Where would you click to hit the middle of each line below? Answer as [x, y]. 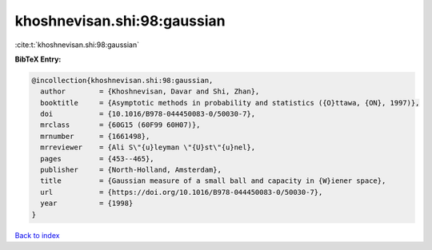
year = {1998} [87, 203]
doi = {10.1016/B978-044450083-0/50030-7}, [148, 114]
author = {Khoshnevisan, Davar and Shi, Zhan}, [150, 91]
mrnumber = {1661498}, [95, 136]
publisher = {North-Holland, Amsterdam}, [131, 170]
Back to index [37, 235]
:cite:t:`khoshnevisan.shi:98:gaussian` [77, 45]
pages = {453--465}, [98, 159]
